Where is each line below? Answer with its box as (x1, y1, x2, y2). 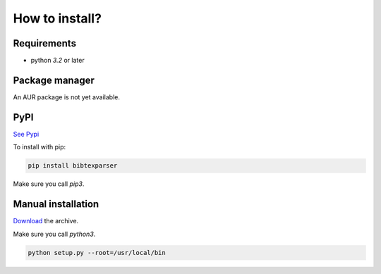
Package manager (13, 74, 95, 86)
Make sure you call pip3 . (13, 180, 85, 188)
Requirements (13, 37, 77, 49)
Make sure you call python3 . (13, 230, 96, 238)
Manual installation (13, 198, 99, 211)
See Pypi (13, 130, 40, 138)
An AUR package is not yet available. (13, 92, 120, 101)
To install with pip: (13, 143, 66, 151)
